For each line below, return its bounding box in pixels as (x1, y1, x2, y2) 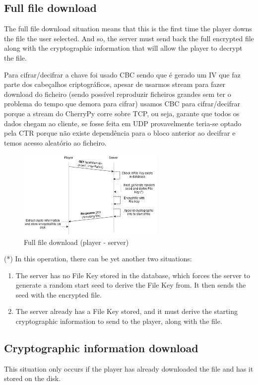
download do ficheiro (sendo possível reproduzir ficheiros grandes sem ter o (4, 88, 231, 99)
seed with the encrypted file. (15, 289, 102, 300)
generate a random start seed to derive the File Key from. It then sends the (15, 280, 246, 290)
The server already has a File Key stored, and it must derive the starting (15, 306, 238, 316)
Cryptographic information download (4, 340, 198, 356)
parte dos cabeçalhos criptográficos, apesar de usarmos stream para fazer (4, 79, 226, 89)
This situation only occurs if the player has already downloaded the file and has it (4, 363, 254, 374)
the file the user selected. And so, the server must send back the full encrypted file (4, 33, 254, 43)
